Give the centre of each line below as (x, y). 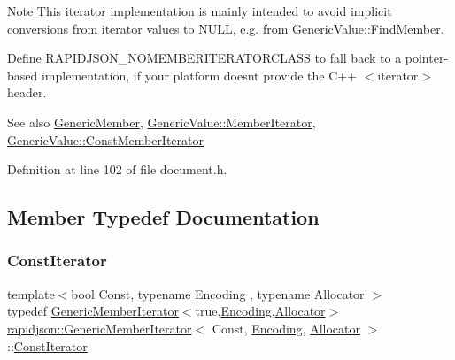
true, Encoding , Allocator (260, 311)
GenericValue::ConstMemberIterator (106, 139)
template (31, 293)
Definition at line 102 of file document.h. (117, 169)
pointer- (427, 58)
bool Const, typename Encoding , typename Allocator (218, 293)
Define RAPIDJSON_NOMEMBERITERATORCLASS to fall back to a (204, 58)
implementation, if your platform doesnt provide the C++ (199, 75)
